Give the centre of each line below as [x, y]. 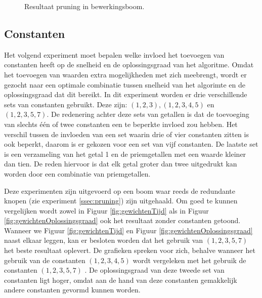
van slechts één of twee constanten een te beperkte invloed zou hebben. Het [121, 124]
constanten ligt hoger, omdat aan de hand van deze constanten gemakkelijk [121, 280]
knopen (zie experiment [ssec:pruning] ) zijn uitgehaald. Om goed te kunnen [121, 201]
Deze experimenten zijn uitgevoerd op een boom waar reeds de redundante [120, 190]
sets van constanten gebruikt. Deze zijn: [66, 104]
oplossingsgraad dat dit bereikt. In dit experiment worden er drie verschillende [126, 94]
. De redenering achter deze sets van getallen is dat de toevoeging [148, 114]
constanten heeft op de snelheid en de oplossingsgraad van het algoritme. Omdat [129, 65]
